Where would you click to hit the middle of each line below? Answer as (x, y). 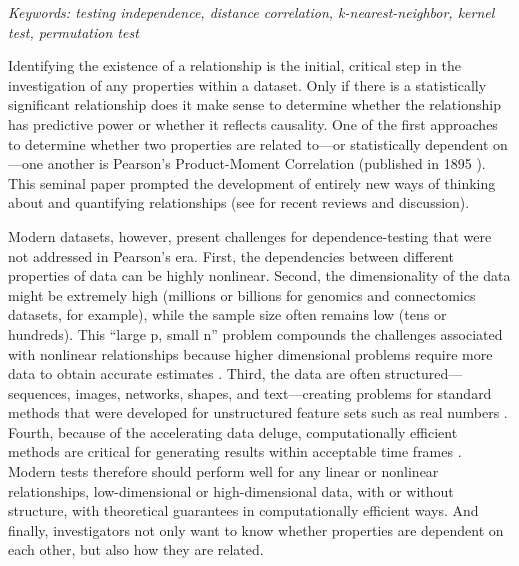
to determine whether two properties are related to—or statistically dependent (248, 143)
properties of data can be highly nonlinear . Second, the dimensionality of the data (259, 275)
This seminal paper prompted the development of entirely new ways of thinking (252, 182)
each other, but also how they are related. (136, 549)
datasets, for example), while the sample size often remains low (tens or (227, 314)
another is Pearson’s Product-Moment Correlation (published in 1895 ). (266, 163)
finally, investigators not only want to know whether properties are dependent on (256, 529)
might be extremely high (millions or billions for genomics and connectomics (242, 294)
